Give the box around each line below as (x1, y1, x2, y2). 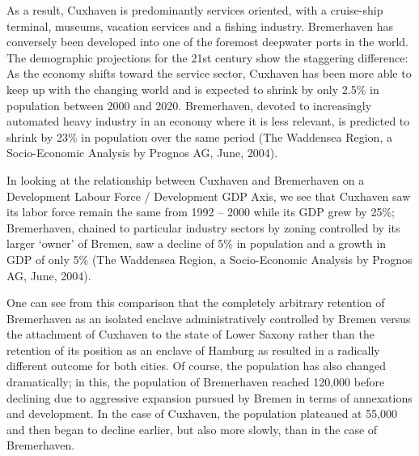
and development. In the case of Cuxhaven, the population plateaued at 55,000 (6, 405, 398, 422)
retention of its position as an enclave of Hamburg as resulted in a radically (6, 341, 380, 358)
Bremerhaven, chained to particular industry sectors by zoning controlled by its (6, 219, 400, 236)
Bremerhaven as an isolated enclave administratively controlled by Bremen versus (6, 309, 411, 326)
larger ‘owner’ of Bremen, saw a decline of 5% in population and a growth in (6, 235, 387, 252)
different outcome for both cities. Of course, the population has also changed (6, 357, 387, 374)
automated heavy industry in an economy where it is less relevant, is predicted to (6, 113, 410, 130)
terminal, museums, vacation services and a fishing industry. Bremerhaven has (6, 17, 394, 34)
